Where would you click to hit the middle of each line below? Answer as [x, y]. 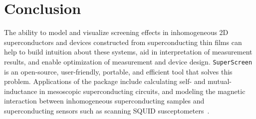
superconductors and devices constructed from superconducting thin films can [123, 42]
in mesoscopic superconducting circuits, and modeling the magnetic [142, 91]
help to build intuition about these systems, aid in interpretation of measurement [128, 52]
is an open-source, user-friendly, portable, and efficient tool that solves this [118, 71]
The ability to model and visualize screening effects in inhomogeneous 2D [116, 32]
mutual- [220, 81]
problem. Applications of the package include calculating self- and [105, 81]
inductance [21, 91]
